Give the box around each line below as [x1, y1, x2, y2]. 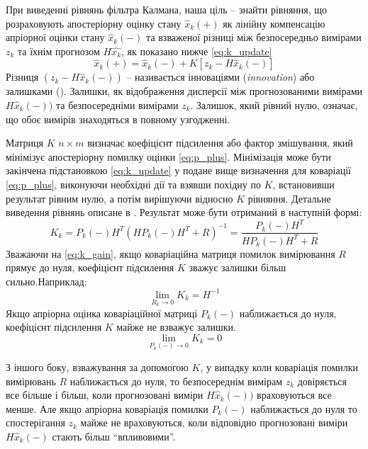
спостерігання [6, 415, 65, 430]
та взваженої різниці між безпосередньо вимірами [146, 30, 362, 45]
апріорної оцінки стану [6, 30, 105, 45]
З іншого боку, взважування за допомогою [6, 359, 189, 374]
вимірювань [6, 373, 56, 388]
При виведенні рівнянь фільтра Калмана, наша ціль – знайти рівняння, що [6, 2, 328, 16]
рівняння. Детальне [247, 191, 331, 205]
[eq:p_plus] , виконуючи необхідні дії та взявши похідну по [6, 176, 261, 191]
